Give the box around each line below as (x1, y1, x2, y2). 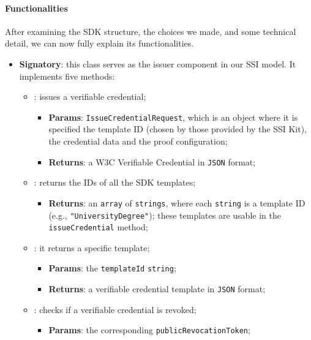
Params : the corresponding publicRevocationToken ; (48, 323, 250, 336)
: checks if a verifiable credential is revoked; (34, 303, 197, 315)
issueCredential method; (48, 221, 148, 233)
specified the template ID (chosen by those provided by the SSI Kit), (48, 123, 307, 135)
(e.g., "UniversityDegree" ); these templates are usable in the (48, 208, 281, 221)
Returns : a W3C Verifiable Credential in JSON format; (48, 155, 256, 168)
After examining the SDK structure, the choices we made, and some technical (5, 25, 296, 37)
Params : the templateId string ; (48, 262, 176, 274)
